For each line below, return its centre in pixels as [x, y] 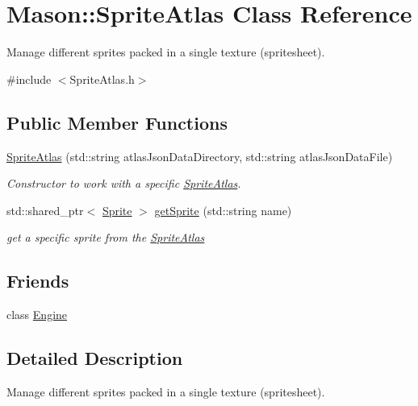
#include [29, 79]
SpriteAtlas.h [102, 79]
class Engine [37, 315]
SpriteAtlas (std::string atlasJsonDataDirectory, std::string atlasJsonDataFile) [200, 156]
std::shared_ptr [45, 210]
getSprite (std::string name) [223, 210]
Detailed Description [95, 358]
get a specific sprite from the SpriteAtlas [106, 237]
